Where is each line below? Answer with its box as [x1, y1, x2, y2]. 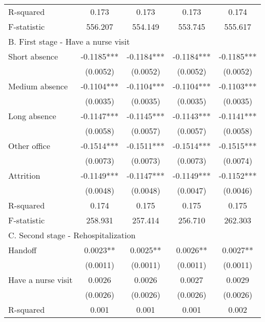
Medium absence [8, 80, 68, 92]
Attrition [8, 169, 40, 181]
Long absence [8, 110, 56, 122]
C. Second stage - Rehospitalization [8, 229, 136, 241]
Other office [8, 140, 50, 151]
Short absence [8, 50, 58, 62]
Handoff [8, 244, 37, 256]
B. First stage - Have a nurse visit [8, 35, 130, 47]
